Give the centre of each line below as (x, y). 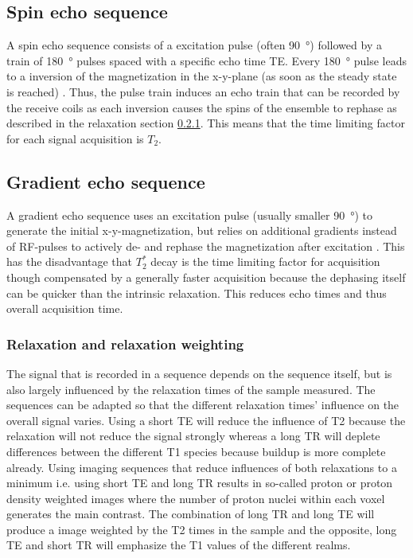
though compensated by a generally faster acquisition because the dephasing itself (206, 277)
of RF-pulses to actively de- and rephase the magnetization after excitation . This (206, 246)
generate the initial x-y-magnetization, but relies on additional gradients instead (202, 230)
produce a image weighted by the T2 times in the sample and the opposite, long (202, 529)
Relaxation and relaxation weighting (125, 343)
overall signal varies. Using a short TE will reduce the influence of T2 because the (206, 420)
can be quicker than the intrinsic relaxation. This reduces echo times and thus (197, 293)
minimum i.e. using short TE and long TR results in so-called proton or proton (200, 483)
